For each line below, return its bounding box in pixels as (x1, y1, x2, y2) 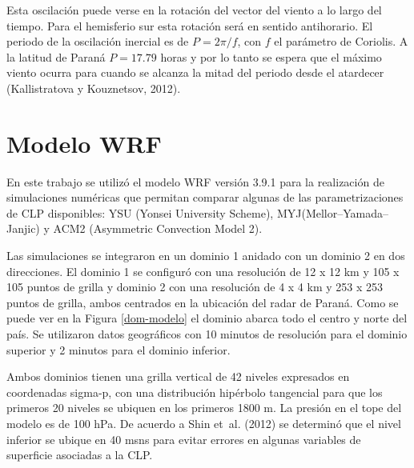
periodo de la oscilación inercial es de (6, 33, 189, 50)
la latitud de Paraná (6, 48, 106, 65)
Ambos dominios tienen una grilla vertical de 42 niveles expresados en (6, 368, 350, 385)
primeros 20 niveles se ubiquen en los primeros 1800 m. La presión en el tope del (6, 399, 402, 416)
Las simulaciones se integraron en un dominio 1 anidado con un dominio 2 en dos (6, 247, 405, 264)
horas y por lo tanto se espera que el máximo (160, 48, 382, 65)
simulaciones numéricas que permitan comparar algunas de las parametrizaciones (6, 189, 404, 206)
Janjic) (6, 220, 40, 237)
